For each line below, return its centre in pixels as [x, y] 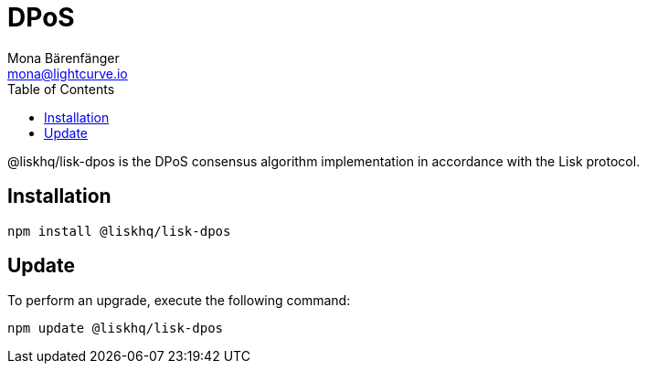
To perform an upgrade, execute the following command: [179, 301]
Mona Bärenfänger [64, 58]
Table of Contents [61, 89]
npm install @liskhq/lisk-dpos [119, 231]
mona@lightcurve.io [68, 73]
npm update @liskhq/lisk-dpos [116, 329]
